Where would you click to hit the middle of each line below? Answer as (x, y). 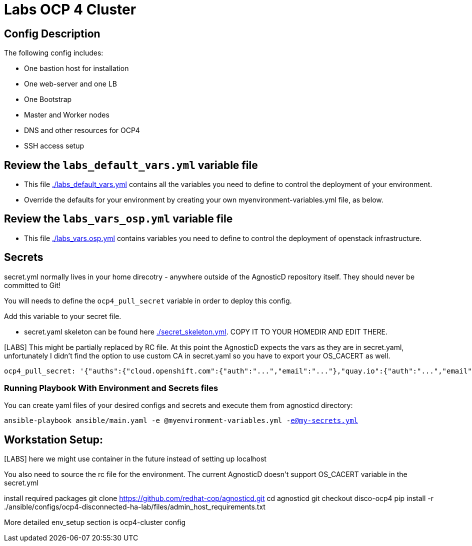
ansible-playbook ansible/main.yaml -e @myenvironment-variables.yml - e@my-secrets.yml (181, 421)
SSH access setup (54, 146)
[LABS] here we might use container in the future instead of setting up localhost (135, 459)
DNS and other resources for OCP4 (82, 130)
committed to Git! (32, 285)
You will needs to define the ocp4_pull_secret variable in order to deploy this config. (148, 300)
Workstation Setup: (54, 439)
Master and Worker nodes (67, 115)
